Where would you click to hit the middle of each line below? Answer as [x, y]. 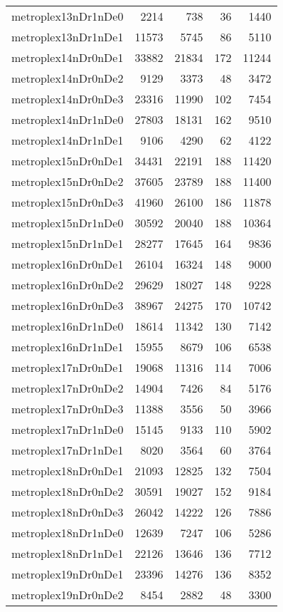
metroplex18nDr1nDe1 [68, 553]
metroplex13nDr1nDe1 [68, 37]
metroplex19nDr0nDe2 [68, 595]
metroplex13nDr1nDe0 [68, 16]
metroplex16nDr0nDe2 [68, 285]
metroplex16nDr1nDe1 [68, 347]
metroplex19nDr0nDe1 [68, 574]
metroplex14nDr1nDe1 [68, 140]
